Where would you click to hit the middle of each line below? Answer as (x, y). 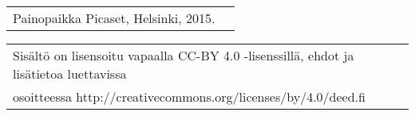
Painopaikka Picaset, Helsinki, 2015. (114, 18)
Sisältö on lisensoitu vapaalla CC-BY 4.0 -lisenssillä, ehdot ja (184, 55)
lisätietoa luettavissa (70, 73)
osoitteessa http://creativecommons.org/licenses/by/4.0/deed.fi (189, 97)
